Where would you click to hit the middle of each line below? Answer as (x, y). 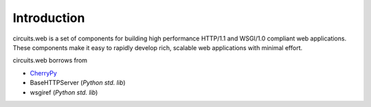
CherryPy (44, 73)
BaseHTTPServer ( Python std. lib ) (78, 83)
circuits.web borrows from (50, 60)
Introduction (49, 18)
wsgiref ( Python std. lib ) (64, 92)
